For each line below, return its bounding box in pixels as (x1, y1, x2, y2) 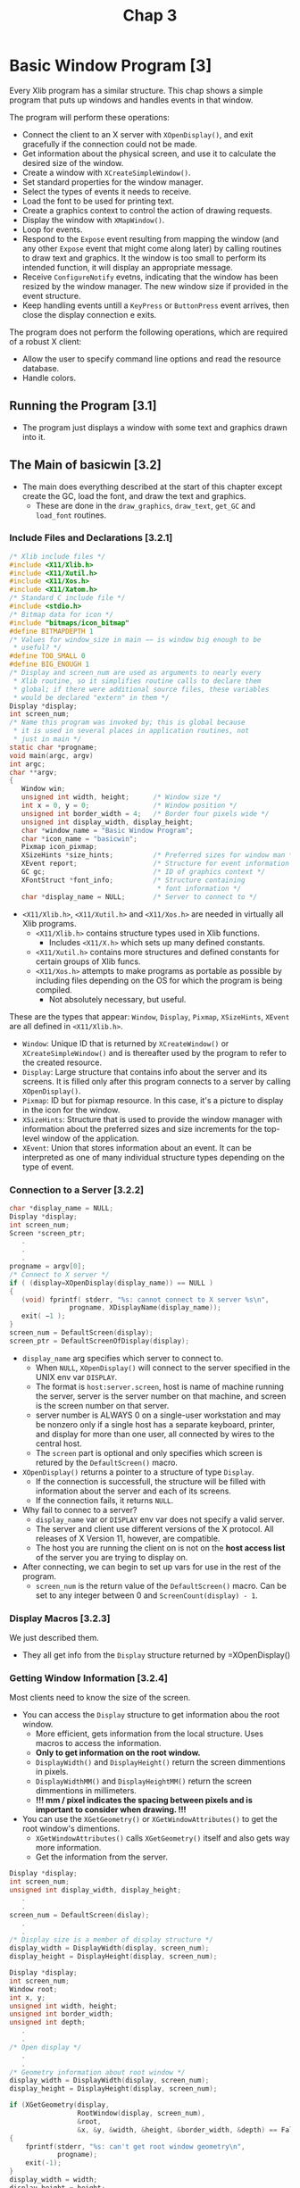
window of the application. (41, 1133, 140, 1144)
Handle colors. (21, 372, 77, 383)
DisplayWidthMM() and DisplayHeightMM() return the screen (35, 1776, 253, 1786)
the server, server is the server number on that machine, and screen (35, 1390, 287, 1402)
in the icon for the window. (21, 1104, 121, 1115)
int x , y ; (9, 1992, 46, 2002)
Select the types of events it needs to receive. (21, 186, 192, 196)
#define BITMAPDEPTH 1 (9, 627, 94, 636)
